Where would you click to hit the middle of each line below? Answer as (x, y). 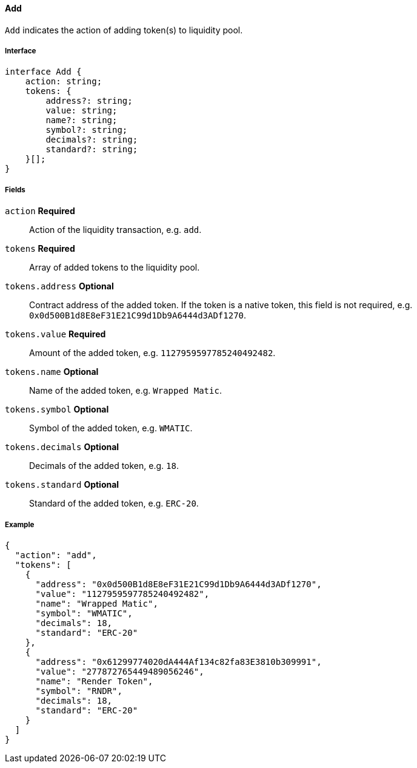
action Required (40, 211)
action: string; (64, 82)
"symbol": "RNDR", (79, 691)
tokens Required (40, 249)
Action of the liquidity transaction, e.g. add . (115, 230)
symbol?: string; (87, 130)
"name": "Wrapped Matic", (97, 603)
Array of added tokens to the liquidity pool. (115, 268)
